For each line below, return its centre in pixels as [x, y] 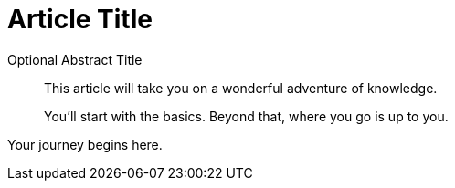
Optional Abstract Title [75, 59]
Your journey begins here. [85, 144]
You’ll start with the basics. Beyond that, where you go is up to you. [246, 116]
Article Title [80, 19]
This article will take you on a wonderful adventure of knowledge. [241, 88]
